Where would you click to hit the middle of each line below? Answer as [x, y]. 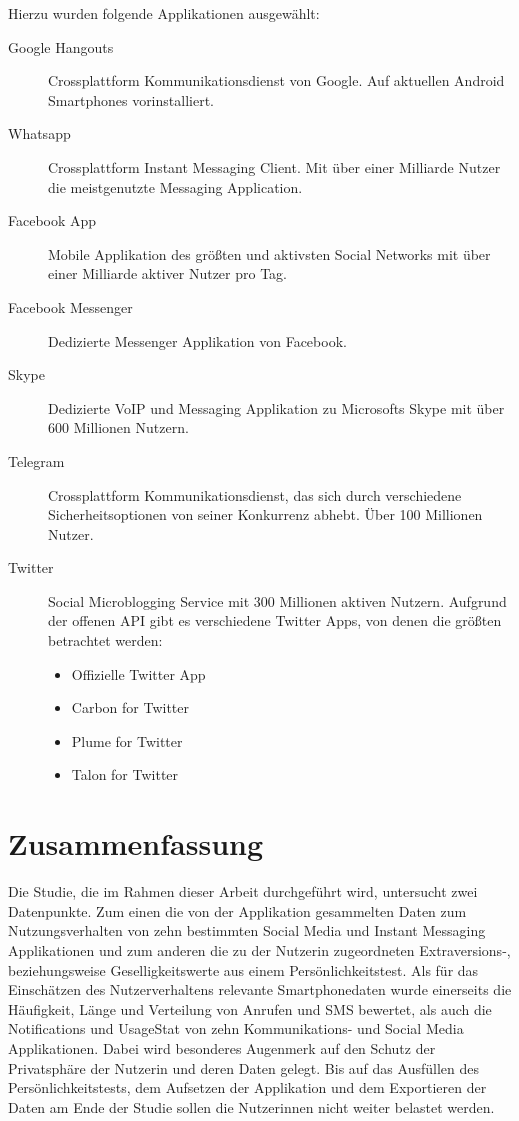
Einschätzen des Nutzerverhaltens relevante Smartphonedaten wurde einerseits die [260, 989]
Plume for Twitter [127, 740]
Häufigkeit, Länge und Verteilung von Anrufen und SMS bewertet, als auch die [250, 1008]
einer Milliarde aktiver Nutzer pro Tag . [168, 273]
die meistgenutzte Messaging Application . [175, 186]
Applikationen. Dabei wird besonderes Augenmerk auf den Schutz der [222, 1047]
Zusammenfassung [136, 843]
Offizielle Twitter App [138, 673]
